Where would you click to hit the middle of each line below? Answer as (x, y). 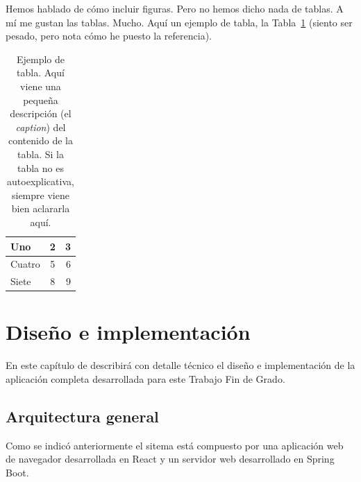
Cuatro (25, 264)
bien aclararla (41, 208)
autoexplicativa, (41, 181)
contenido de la (41, 140)
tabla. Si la (41, 154)
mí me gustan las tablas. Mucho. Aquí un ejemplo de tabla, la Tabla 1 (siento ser (179, 22)
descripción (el (41, 113)
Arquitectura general (82, 416)
